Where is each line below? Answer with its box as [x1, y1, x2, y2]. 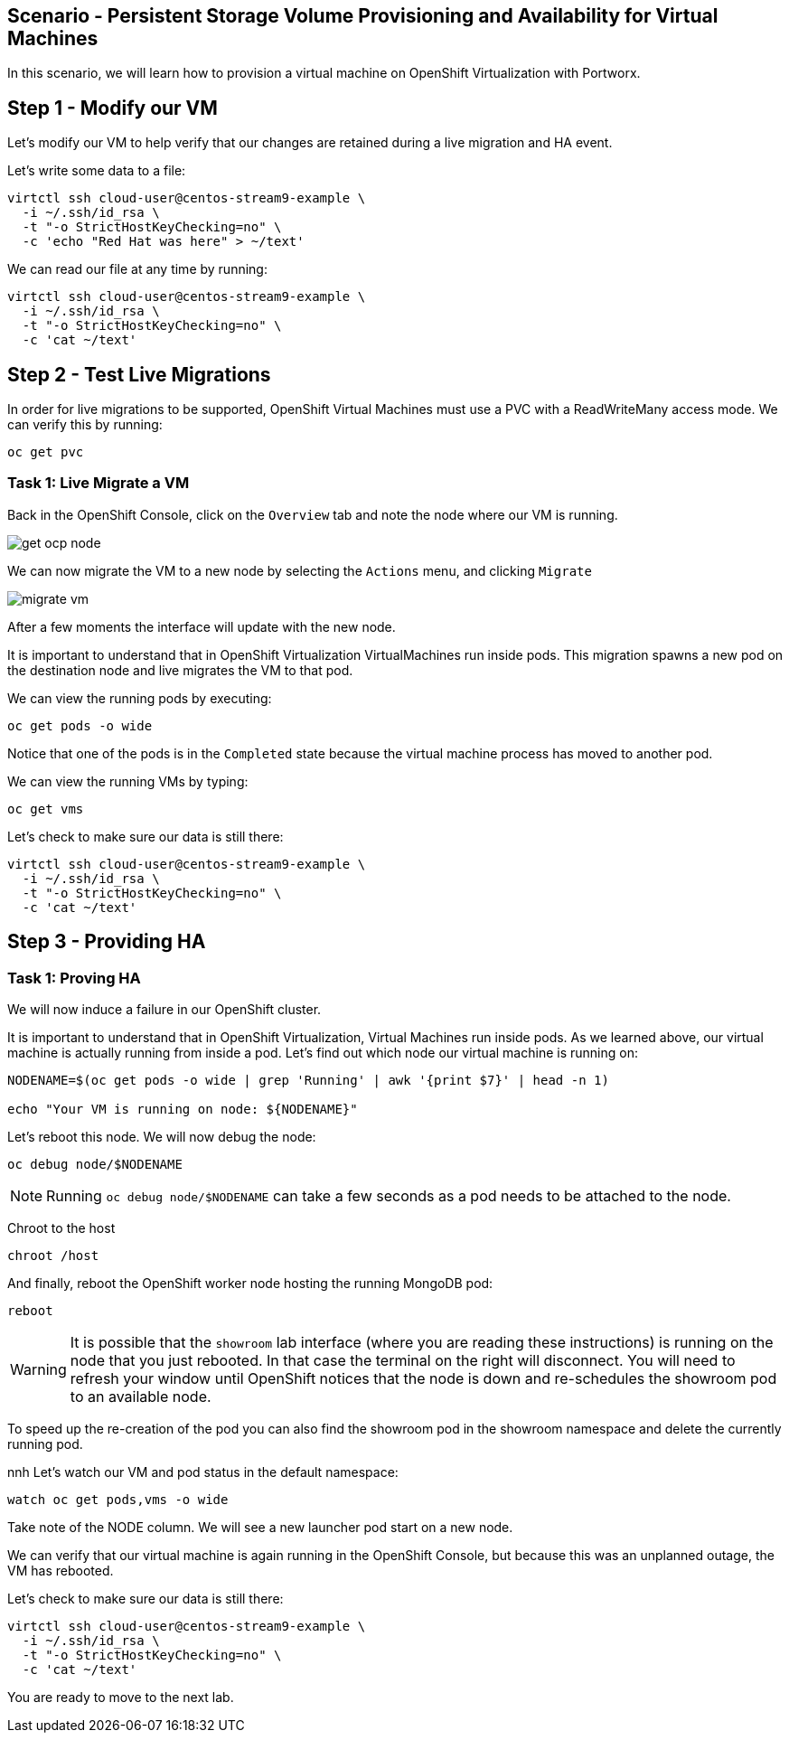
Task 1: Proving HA [7, 968, 141, 987]
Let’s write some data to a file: [7, 163, 186, 179]
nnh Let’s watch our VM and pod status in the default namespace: [7, 1464, 399, 1481]
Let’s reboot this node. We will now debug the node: [7, 1129, 316, 1145]
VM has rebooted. [7, 1563, 114, 1579]
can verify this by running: [7, 417, 163, 433]
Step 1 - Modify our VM [7, 96, 218, 119]
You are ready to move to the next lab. [7, 1689, 234, 1706]
